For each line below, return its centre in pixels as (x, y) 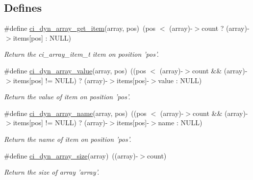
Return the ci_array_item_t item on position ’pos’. (81, 54)
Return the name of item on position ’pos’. (68, 139)
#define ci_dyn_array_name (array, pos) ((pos (75, 113)
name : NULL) (180, 123)
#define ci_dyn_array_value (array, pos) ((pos (75, 70)
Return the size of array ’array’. (52, 172)
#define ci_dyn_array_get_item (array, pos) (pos (80, 28)
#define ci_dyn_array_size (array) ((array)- (71, 155)
